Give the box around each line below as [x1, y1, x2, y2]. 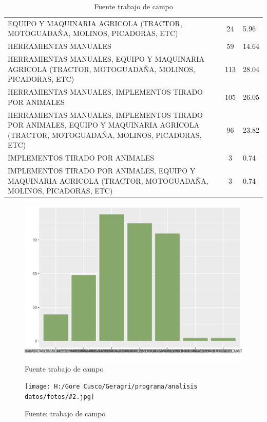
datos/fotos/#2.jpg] [25, 393, 95, 400]
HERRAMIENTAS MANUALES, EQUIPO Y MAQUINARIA [8, 54, 204, 64]
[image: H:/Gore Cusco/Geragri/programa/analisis [25, 383, 198, 391]
